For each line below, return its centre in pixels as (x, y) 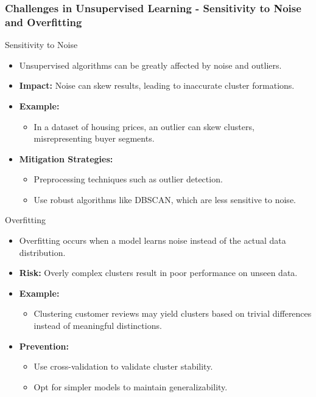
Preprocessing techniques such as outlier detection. (128, 179)
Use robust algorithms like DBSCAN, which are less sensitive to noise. (165, 199)
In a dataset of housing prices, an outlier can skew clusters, (144, 126)
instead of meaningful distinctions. (98, 326)
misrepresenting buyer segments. (94, 138)
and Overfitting (44, 22)
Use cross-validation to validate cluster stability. (123, 366)
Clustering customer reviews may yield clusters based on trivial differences (173, 313)
